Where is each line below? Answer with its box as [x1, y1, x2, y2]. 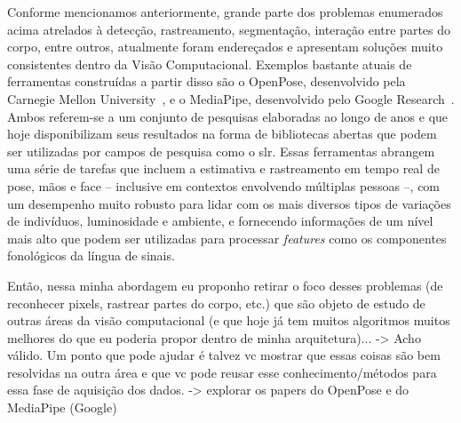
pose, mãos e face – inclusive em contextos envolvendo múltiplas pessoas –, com [7, 176, 441, 195]
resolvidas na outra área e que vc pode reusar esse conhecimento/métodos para [7, 363, 437, 381]
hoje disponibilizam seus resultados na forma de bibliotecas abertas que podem [7, 124, 437, 143]
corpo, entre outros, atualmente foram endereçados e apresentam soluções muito [7, 37, 443, 56]
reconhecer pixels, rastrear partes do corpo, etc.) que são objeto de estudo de [7, 293, 425, 312]
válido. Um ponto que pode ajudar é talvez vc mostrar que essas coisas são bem [7, 346, 441, 364]
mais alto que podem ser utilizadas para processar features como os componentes [7, 228, 447, 247]
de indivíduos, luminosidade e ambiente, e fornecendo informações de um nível [7, 211, 433, 230]
